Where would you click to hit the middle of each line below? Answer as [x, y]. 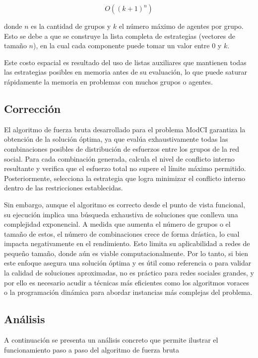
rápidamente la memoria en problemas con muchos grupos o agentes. [108, 81]
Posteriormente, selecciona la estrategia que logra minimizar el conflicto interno [125, 178]
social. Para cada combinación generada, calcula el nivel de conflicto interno [119, 158]
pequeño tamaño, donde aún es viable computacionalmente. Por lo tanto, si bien [126, 253]
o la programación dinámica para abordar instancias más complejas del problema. [128, 292]
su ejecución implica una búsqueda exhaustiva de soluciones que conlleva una [121, 214]
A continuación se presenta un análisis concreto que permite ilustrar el [111, 340]
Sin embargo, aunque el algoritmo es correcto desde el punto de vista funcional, [125, 204]
